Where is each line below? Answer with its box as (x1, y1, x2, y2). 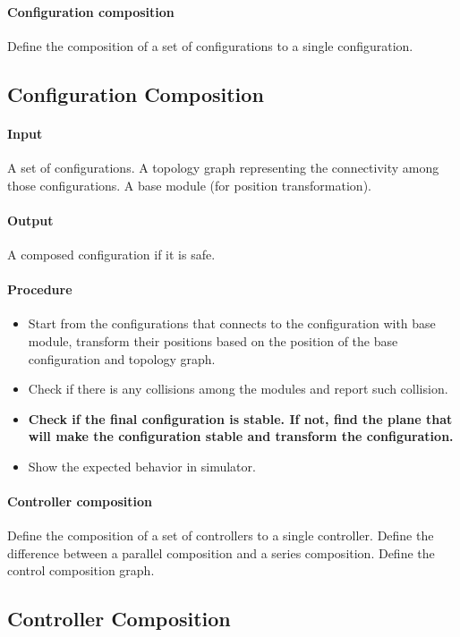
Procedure (7, 280, 72, 299)
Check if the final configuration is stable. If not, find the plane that (28, 409, 453, 428)
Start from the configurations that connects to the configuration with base (28, 314, 436, 333)
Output (7, 210, 54, 229)
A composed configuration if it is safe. (7, 244, 216, 263)
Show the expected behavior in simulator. (28, 456, 256, 475)
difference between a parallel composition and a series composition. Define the (7, 543, 435, 562)
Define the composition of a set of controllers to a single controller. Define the (7, 526, 434, 545)
